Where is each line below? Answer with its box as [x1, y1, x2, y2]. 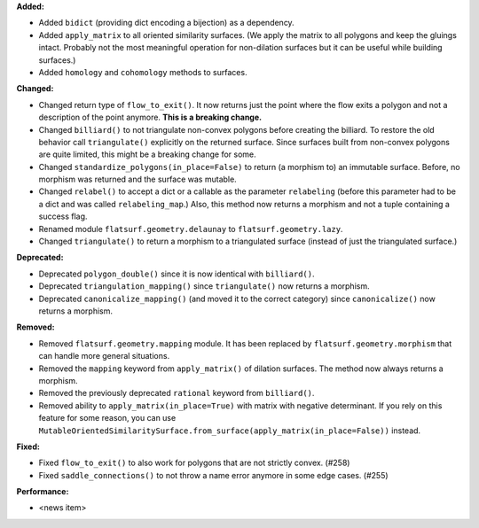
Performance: [16, 486, 69, 497]
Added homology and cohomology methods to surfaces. [38, 66, 247, 77]
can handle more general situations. [38, 351, 170, 361]
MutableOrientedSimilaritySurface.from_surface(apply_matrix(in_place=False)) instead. [38, 425, 421, 436]
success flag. [38, 211, 88, 221]
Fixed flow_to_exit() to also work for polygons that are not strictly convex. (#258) [38, 457, 350, 469]
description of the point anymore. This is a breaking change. [38, 112, 262, 123]
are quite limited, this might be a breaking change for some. [38, 149, 256, 159]
